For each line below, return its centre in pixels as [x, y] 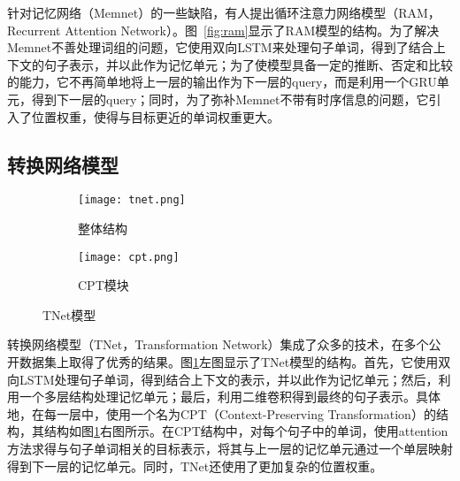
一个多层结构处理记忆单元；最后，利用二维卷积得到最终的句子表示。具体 [230, 397]
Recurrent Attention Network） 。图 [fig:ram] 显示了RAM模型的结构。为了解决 [223, 30]
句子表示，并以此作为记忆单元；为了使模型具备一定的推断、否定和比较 [248, 64]
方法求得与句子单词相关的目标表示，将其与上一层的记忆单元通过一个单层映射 [230, 449]
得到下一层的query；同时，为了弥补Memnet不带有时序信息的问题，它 [230, 99]
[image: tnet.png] [132, 200]
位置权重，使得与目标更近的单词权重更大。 [155, 116]
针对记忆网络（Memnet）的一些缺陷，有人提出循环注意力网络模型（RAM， [224, 12]
